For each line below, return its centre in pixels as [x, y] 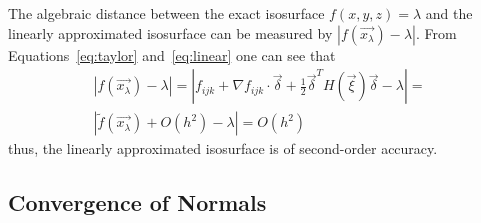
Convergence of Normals [137, 202]
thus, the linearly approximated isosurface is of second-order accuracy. [223, 148]
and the [449, 13]
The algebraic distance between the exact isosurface [166, 13]
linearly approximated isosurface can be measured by [170, 32]
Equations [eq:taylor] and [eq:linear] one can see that [172, 54]
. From [436, 32]
